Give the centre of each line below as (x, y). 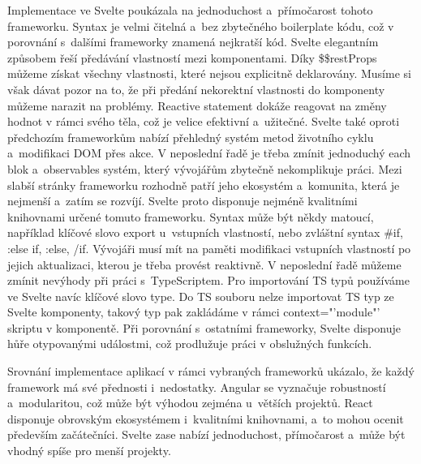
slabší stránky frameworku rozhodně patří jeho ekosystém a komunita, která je (204, 185)
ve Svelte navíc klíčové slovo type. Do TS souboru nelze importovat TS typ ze (201, 296)
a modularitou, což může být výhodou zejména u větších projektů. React (190, 403)
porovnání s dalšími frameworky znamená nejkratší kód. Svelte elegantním (193, 42)
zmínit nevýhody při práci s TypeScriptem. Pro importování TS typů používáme (208, 280)
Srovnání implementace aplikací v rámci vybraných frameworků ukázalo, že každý (211, 371)
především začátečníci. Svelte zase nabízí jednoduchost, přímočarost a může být (206, 434)
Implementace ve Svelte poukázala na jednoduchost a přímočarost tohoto (190, 10)
